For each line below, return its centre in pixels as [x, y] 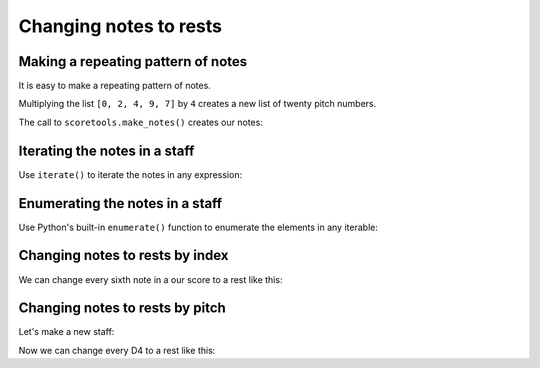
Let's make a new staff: [66, 332]
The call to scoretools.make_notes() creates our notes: [141, 122]
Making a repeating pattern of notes [133, 61]
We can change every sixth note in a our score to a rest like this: [150, 279]
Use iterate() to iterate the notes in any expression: [130, 174]
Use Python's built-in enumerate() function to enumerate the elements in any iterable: [198, 227]
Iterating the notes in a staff [106, 150]
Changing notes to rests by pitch [122, 308]
